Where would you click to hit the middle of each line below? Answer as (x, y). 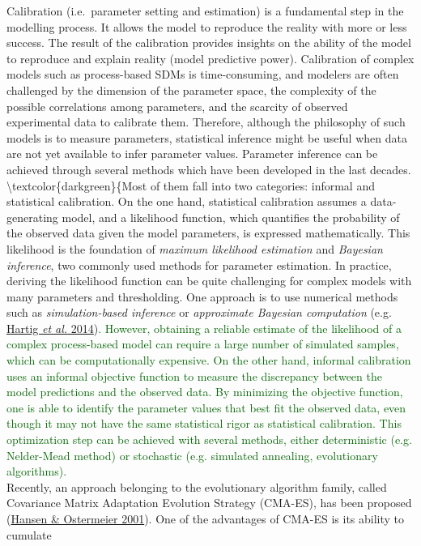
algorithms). (37, 471)
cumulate (29, 534)
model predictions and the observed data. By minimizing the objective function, (205, 392)
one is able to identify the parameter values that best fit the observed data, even (206, 407)
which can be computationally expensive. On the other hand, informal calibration (209, 360)
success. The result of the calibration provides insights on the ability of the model (209, 43)
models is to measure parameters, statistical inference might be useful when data (207, 137)
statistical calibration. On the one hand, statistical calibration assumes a (187, 201)
